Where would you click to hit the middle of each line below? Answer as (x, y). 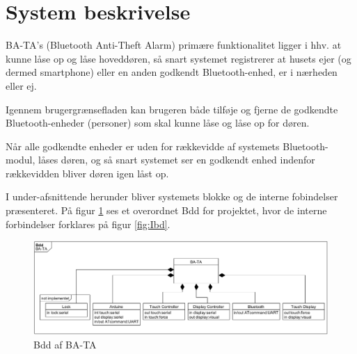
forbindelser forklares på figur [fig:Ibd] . (88, 224)
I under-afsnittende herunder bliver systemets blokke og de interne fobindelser (172, 196)
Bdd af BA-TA (65, 345)
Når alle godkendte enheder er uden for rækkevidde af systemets (143, 146)
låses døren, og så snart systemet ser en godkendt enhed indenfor (177, 160)
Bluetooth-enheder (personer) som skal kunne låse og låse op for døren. (158, 123)
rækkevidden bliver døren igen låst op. (87, 173)
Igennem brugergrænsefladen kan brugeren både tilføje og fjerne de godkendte (172, 109)
